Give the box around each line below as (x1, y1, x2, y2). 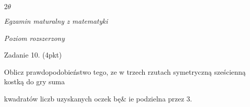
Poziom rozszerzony (4, 32, 65, 43)
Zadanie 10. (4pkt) (4, 49, 62, 60)
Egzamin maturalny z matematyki (4, 16, 108, 26)
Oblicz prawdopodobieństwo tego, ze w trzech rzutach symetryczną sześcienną (4, 66, 246, 77)
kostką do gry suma (4, 76, 65, 87)
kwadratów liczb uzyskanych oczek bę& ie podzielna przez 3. (4, 93, 192, 103)
